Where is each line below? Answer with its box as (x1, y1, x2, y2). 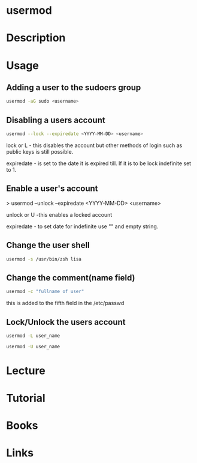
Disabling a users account (6, 115, 106, 125)
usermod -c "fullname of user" (6, 289, 84, 295)
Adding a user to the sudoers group (6, 82, 141, 92)
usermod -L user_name (6, 333, 60, 339)
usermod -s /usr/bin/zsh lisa (6, 256, 82, 262)
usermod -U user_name (6, 343, 60, 350)
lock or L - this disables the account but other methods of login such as (6, 142, 183, 149)
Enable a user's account (6, 184, 98, 194)
